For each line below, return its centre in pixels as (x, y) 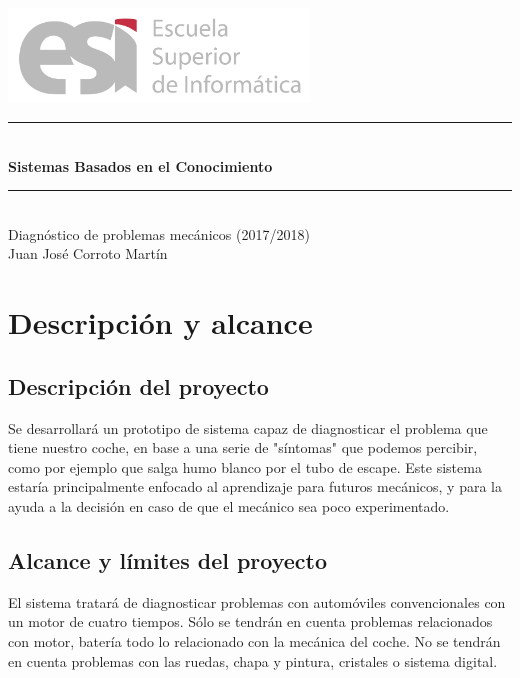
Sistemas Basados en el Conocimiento (140, 165)
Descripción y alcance (160, 322)
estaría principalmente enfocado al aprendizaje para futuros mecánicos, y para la (255, 486)
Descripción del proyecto (138, 385)
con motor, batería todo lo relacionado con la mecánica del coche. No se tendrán (254, 640)
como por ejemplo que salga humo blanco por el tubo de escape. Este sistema (245, 466)
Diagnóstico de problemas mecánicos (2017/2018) (159, 233)
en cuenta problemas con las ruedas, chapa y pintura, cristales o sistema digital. (253, 660)
